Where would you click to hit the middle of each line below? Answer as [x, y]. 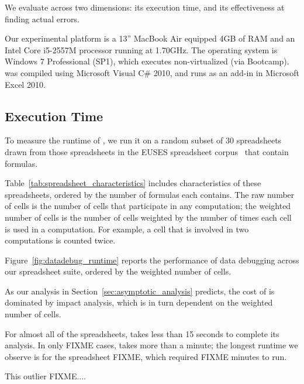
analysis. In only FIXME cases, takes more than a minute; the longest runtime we [151, 345]
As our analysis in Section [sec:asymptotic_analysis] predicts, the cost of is [140, 291]
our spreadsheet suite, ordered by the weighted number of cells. [118, 271]
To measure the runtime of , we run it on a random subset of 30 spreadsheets [143, 140]
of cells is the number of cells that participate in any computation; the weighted [148, 206]
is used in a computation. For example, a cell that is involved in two [127, 229]
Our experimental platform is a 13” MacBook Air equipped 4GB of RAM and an [150, 38]
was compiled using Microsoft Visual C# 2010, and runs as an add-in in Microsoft [152, 72]
